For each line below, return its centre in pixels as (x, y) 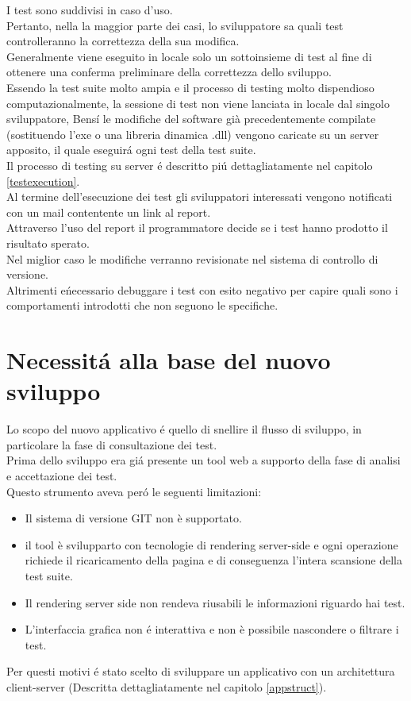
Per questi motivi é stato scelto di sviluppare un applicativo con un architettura (201, 671)
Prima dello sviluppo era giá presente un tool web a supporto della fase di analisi (204, 460)
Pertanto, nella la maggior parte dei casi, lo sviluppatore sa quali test (175, 25)
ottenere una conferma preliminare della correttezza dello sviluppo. (169, 72)
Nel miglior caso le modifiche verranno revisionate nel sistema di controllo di (192, 258)
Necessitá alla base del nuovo (169, 360)
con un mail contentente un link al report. (109, 212)
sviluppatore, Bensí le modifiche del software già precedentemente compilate (191, 119)
